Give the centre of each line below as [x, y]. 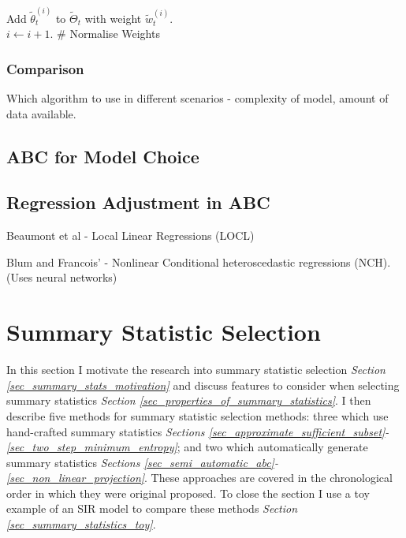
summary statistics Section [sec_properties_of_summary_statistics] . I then [189, 400]
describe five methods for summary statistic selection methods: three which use [197, 415]
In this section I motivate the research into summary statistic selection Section [196, 370]
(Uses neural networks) [62, 277]
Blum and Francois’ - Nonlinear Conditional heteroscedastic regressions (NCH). [199, 262]
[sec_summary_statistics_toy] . [81, 524]
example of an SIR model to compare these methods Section [152, 508]
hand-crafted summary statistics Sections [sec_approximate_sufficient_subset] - [198, 431]
